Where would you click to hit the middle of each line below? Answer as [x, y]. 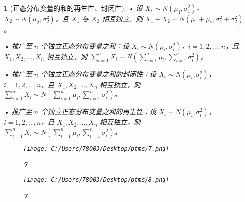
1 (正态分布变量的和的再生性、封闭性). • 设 [73, 8]
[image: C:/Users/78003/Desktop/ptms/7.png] [96, 148]
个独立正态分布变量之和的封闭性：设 [99, 74]
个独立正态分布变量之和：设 [85, 45]
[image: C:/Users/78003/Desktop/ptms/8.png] [96, 180]
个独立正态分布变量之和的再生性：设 [99, 111]
